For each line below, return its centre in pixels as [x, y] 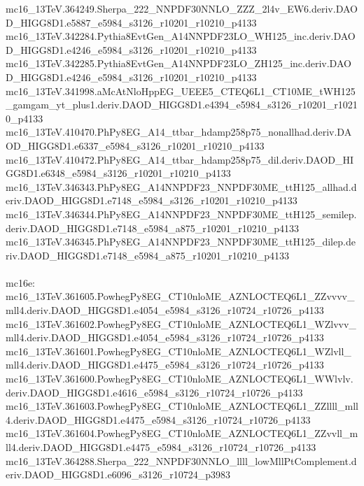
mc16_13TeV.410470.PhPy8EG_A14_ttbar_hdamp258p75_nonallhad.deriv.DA [179, 132]
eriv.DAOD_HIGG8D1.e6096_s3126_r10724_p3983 [118, 474]
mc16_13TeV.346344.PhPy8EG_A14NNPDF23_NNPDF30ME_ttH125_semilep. [181, 214]
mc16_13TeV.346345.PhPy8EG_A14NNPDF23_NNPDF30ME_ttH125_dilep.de [181, 242]
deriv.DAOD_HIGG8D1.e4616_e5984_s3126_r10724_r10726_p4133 [154, 392]
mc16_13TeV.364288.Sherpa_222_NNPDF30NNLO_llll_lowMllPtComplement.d [181, 460]
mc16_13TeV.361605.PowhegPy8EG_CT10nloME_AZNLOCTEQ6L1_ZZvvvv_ [180, 296]
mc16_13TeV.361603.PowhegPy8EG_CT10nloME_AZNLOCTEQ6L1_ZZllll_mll [182, 406]
